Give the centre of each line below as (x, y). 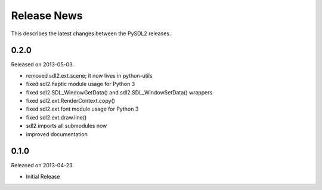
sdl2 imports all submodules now (66, 126)
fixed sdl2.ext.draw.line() (56, 117)
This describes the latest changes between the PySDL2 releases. (91, 33)
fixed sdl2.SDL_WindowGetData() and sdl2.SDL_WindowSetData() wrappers (119, 92)
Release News (47, 16)
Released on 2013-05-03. (43, 65)
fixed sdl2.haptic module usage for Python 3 (80, 84)
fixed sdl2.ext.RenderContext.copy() (71, 101)
